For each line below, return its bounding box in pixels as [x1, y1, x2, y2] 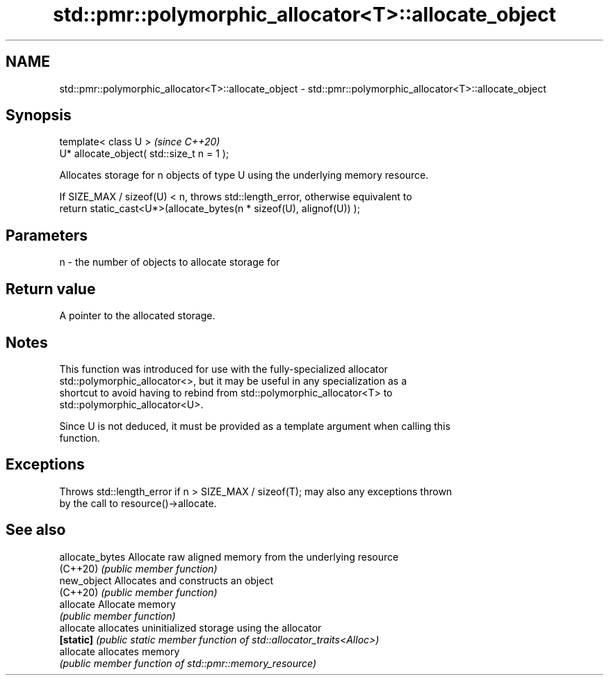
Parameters [6, 226, 88, 244]
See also [6, 521, 66, 539]
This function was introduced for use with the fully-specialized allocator [59, 362, 388, 375]
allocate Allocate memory [59, 598, 176, 610]
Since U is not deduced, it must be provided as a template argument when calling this [59, 419, 450, 432]
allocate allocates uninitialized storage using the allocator [59, 621, 322, 634]
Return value [6, 280, 96, 298]
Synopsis [6, 106, 72, 125]
